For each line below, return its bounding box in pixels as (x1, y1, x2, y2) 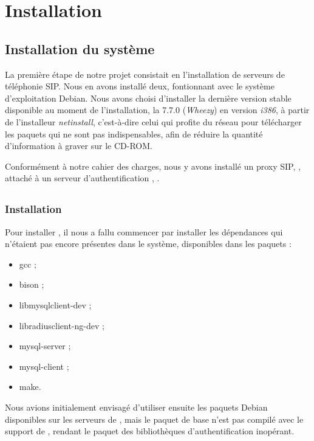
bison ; (19, 278, 44, 291)
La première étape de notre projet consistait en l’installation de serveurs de (5, 68, 285, 80)
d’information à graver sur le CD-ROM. (5, 139, 152, 152)
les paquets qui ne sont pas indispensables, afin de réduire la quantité (5, 127, 263, 140)
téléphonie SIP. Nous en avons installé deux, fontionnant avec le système (5, 80, 275, 92)
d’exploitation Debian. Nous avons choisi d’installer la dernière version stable (5, 91, 292, 104)
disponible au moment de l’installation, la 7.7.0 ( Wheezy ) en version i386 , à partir (5, 103, 310, 116)
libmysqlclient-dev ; (19, 298, 92, 311)
